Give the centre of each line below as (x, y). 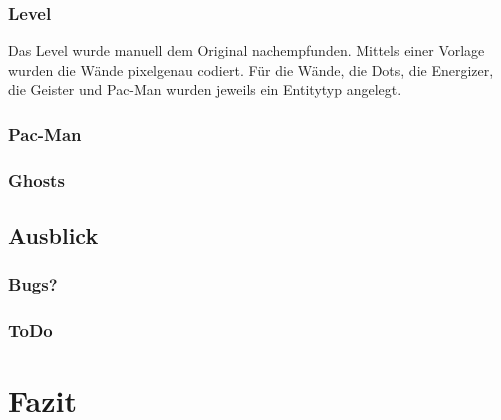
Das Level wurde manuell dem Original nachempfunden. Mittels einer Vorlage (246, 50)
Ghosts (36, 179)
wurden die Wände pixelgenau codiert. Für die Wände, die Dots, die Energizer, (251, 69)
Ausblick (53, 235)
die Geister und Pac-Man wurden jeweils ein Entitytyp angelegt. (205, 89)
